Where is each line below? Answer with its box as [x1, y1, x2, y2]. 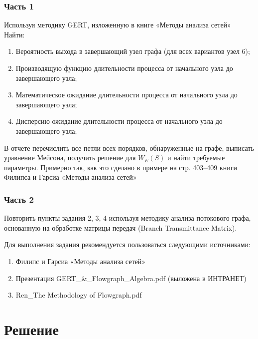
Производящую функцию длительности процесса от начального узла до [15, 63, 233, 73]
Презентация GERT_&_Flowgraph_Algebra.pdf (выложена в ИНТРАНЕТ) [15, 273, 247, 283]
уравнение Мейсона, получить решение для [4, 152, 136, 163]
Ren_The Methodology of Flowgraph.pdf [15, 290, 142, 300]
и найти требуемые [167, 152, 225, 163]
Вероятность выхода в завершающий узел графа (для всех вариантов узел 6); [15, 46, 250, 56]
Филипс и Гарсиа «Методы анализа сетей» [15, 256, 146, 266]
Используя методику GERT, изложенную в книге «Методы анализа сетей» [4, 19, 231, 30]
